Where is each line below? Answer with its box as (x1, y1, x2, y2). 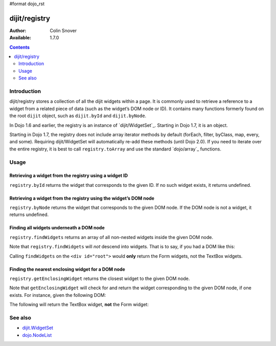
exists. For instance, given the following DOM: (9, 292, 106, 298)
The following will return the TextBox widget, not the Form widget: (9, 301, 149, 308)
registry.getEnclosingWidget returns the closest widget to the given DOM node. (9, 275, 190, 282)
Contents (9, 44, 30, 50)
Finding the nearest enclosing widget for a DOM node (9, 266, 125, 272)
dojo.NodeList (22, 332, 52, 338)
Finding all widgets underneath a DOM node (9, 225, 105, 231)
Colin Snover (50, 27, 77, 33)
